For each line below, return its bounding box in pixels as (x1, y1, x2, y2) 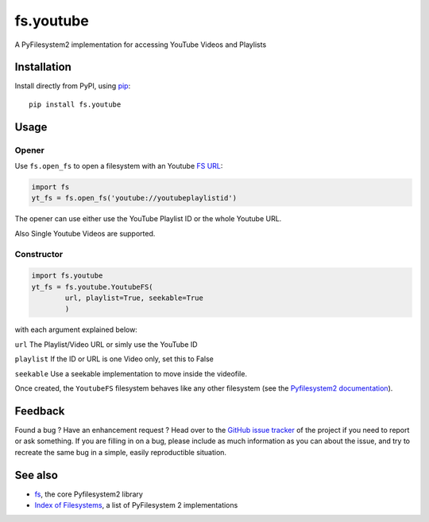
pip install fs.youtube (29, 99, 122, 109)
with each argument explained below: (14, 325, 138, 334)
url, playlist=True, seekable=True (64, 294, 204, 302)
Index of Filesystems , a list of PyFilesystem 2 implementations (34, 501, 238, 509)
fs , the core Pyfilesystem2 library (34, 489, 143, 499)
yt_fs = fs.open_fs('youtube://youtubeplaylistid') (31, 193, 238, 203)
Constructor (14, 248, 64, 259)
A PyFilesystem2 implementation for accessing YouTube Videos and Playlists (14, 40, 267, 49)
